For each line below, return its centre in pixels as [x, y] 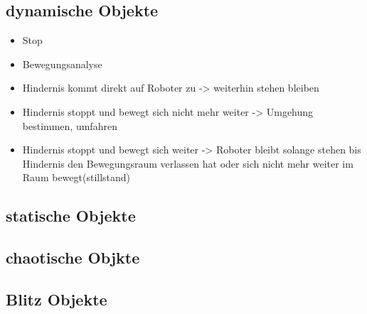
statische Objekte [71, 216]
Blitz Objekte [57, 299]
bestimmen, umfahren [70, 125]
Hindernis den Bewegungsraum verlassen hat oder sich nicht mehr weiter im [188, 163]
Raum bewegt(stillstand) [76, 177]
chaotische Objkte [73, 258]
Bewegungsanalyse [62, 64]
